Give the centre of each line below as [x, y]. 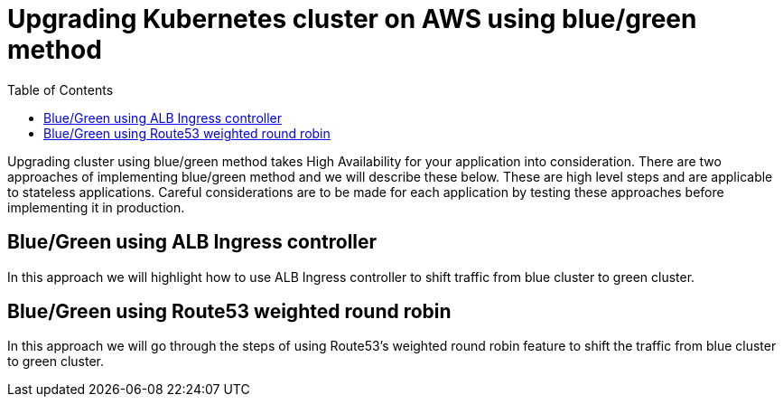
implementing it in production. [96, 207]
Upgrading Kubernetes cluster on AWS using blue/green [352, 19]
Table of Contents [61, 89]
